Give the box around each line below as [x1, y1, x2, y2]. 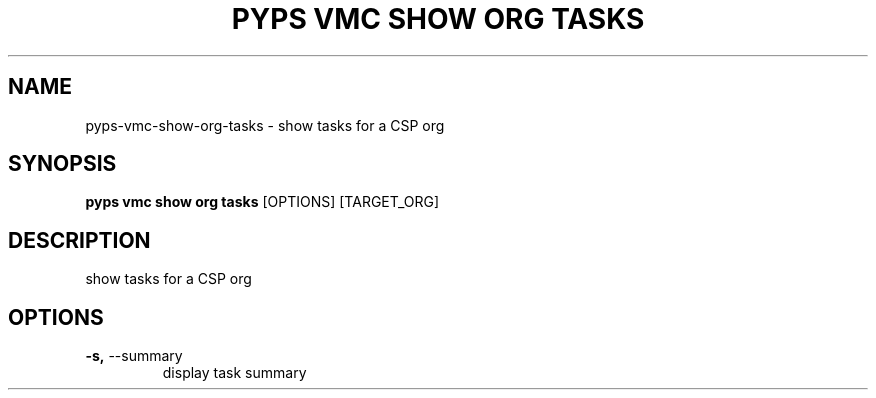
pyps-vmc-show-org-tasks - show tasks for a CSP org [85, 116, 445, 134]
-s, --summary [85, 347, 183, 365]
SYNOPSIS [8, 151, 117, 177]
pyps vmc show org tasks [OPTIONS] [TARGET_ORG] [85, 193, 440, 211]
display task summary [162, 364, 307, 382]
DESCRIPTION [8, 227, 151, 253]
